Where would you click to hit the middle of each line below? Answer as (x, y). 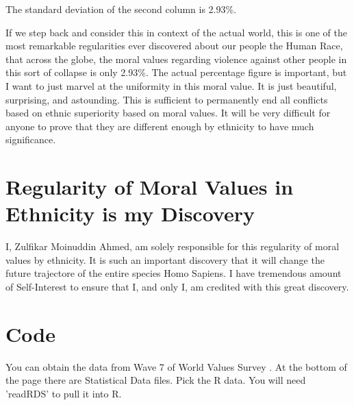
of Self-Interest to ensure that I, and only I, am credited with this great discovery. (177, 287)
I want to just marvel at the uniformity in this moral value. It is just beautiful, (171, 85)
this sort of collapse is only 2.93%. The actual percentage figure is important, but (176, 72)
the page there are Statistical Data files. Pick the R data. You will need (156, 380)
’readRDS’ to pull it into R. (64, 393)
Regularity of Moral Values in (150, 187)
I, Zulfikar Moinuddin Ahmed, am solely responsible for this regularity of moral (173, 246)
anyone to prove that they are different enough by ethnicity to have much (160, 126)
